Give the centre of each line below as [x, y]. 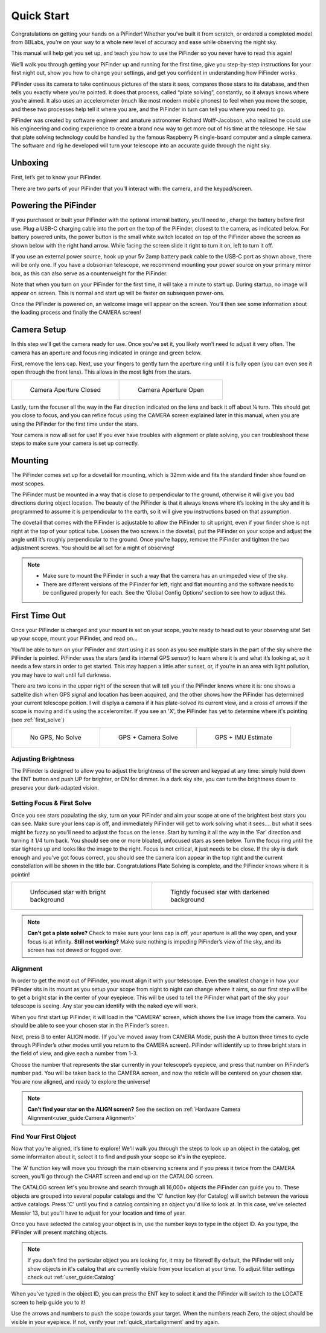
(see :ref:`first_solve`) [38, 720]
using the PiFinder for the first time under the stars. [75, 424]
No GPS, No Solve [56, 738]
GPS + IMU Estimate [244, 738]
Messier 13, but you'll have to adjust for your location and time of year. [99, 1213]
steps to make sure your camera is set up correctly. [75, 443]
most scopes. [28, 484]
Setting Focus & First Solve [51, 803]
